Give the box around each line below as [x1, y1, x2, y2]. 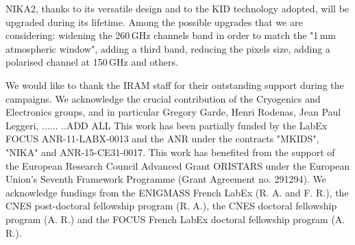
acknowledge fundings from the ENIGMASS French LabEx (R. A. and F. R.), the [5, 185, 349, 199]
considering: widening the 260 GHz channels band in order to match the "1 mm [5, 28, 336, 42]
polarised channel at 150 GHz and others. [5, 55, 178, 69]
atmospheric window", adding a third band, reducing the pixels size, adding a [5, 41, 330, 55]
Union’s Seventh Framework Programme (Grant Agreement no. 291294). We [5, 172, 326, 186]
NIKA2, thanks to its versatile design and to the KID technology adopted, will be [5, 1, 350, 15]
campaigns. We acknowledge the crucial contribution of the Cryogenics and [5, 91, 321, 105]
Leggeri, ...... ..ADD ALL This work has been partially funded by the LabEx [5, 118, 328, 132]
